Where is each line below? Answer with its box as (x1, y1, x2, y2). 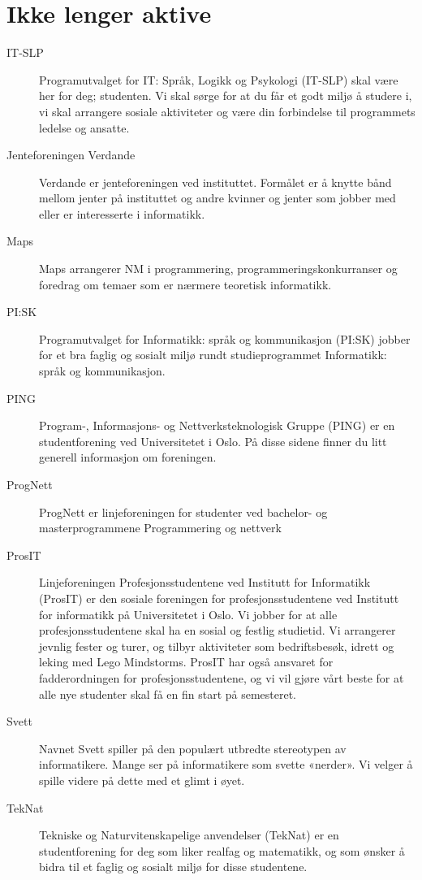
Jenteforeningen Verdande (6, 146, 136, 163)
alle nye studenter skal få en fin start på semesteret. (39, 685, 297, 702)
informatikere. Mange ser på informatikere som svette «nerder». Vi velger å (39, 756, 413, 773)
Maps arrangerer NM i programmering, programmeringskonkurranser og (39, 260, 398, 277)
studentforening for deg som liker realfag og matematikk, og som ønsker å (39, 842, 405, 859)
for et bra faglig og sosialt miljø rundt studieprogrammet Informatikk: (39, 346, 387, 363)
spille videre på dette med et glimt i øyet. (39, 771, 245, 788)
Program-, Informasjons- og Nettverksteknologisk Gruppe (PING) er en (39, 417, 395, 434)
